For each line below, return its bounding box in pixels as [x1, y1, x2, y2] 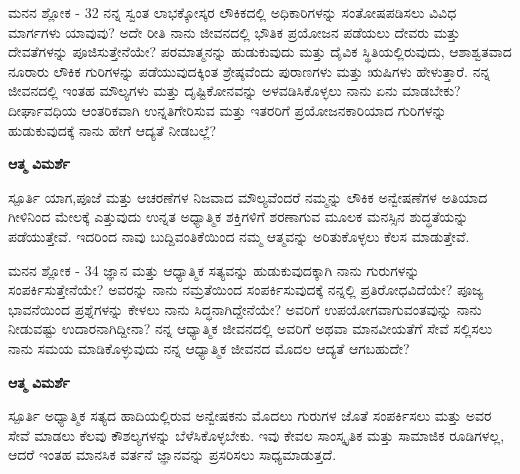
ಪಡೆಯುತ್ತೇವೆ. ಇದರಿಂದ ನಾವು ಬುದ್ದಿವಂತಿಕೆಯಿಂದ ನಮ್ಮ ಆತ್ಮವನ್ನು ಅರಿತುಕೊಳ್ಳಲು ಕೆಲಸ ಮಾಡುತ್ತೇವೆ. [8, 225, 470, 246]
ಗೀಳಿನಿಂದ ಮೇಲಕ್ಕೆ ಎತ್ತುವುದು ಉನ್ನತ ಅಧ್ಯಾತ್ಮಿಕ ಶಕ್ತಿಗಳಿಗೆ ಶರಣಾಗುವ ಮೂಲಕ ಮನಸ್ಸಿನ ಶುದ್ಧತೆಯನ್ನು [8, 206, 469, 227]
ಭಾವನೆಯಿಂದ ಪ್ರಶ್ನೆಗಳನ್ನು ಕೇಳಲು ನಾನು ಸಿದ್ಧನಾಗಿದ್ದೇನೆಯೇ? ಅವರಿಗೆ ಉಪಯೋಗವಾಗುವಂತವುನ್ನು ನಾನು [8, 298, 482, 319]
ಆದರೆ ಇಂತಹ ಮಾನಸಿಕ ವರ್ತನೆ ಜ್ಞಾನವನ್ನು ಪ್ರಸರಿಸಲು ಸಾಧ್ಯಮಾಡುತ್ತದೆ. [8, 444, 337, 465]
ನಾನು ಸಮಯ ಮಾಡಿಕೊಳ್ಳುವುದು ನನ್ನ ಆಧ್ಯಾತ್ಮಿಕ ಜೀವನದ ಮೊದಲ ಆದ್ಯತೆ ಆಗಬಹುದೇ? [8, 337, 410, 358]
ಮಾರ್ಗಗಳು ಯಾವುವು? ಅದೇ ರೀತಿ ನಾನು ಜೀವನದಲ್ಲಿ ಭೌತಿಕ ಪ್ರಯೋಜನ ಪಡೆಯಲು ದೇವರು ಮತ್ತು [8, 21, 461, 42]
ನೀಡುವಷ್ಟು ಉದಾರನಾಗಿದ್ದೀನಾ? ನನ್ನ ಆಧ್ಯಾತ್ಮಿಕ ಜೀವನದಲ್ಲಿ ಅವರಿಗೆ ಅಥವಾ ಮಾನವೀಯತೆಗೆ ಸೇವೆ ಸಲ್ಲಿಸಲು [8, 318, 493, 339]
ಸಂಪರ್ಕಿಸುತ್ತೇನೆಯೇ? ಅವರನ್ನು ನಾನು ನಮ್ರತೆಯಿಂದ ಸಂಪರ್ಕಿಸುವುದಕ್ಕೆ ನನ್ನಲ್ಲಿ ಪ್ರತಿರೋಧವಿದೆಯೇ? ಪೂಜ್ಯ [8, 279, 484, 300]
